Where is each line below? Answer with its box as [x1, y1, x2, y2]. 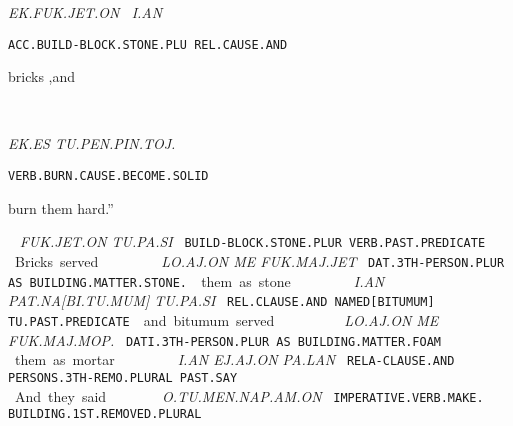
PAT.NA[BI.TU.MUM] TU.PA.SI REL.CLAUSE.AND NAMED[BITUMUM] [8, 290, 435, 311]
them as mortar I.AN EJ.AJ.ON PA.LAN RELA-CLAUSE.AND [14, 349, 455, 370]
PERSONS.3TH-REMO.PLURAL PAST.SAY [8, 370, 238, 385]
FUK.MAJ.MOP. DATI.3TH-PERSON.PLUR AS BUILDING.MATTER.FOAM [8, 329, 441, 350]
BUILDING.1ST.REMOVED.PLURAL [8, 407, 202, 422]
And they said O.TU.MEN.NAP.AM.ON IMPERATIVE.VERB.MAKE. [14, 385, 484, 406]
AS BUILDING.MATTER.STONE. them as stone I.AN [8, 270, 385, 291]
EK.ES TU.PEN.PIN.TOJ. [8, 133, 176, 154]
